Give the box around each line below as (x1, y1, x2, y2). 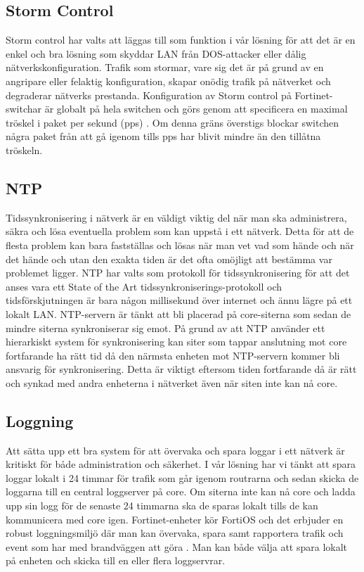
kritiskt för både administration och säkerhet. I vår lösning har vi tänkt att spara (6, 457, 356, 471)
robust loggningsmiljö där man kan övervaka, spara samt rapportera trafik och (6, 526, 344, 540)
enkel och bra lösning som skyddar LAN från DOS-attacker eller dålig (6, 46, 306, 61)
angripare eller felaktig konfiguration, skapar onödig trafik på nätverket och (6, 73, 331, 88)
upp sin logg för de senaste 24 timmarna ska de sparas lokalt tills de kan (6, 498, 318, 513)
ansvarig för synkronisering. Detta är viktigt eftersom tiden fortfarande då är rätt (6, 362, 357, 376)
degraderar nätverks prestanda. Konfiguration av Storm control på (6, 87, 292, 102)
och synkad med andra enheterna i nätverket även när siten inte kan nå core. (6, 375, 338, 390)
